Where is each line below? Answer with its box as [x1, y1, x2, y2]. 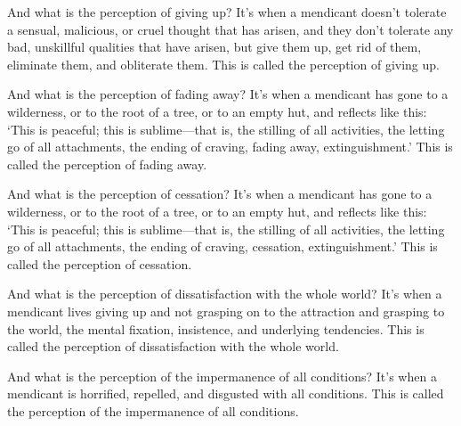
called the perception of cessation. [7, 254, 192, 273]
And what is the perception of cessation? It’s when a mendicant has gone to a [7, 184, 433, 203]
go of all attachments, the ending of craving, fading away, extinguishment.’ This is [7, 137, 453, 156]
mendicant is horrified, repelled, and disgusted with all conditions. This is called [7, 384, 444, 403]
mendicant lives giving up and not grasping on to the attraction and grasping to [7, 301, 445, 320]
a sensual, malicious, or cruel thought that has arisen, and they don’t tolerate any [7, 20, 454, 38]
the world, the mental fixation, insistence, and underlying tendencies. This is [7, 319, 425, 338]
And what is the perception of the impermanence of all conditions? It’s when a [7, 366, 437, 385]
